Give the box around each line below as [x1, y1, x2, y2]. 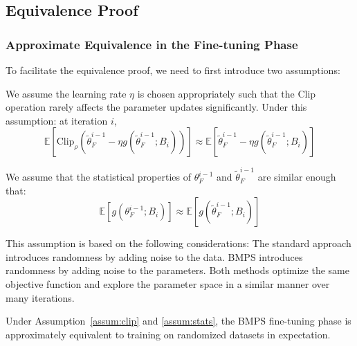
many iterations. [6, 290, 75, 304]
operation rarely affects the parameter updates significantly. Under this [6, 100, 307, 114]
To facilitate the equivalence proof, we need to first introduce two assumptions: [6, 63, 340, 77]
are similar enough [257, 170, 336, 184]
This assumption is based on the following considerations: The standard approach [6, 236, 351, 251]
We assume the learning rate [6, 86, 127, 100]
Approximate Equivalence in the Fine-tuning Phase [6, 35, 298, 53]
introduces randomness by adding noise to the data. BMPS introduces [6, 249, 303, 264]
